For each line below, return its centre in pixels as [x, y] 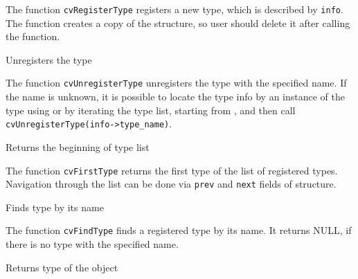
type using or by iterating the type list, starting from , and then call [151, 110]
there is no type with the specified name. [92, 244]
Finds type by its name [55, 207]
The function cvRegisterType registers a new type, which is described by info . [174, 9]
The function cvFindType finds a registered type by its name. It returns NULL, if [179, 230]
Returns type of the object [62, 267]
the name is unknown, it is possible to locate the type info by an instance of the [175, 97]
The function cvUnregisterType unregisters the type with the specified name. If [176, 83]
